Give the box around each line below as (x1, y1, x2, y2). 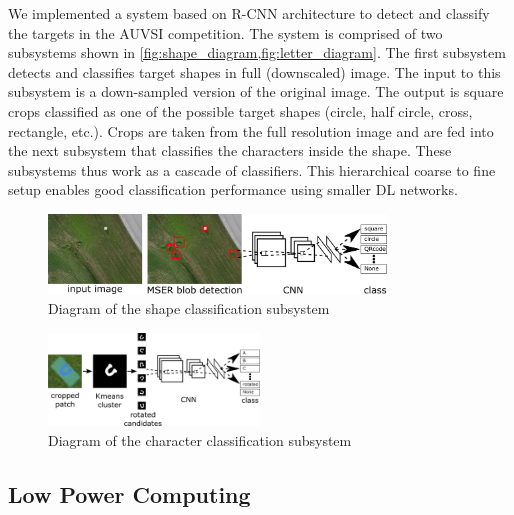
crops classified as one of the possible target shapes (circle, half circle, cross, (8, 100, 473, 121)
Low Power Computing (8, 478, 251, 509)
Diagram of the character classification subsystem (48, 429, 352, 450)
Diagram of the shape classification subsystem (48, 298, 330, 319)
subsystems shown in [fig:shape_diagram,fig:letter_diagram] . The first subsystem (8, 42, 506, 63)
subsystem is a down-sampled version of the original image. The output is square (8, 81, 504, 102)
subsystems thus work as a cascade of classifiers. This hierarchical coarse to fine (8, 159, 496, 180)
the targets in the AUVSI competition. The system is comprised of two (8, 22, 443, 43)
